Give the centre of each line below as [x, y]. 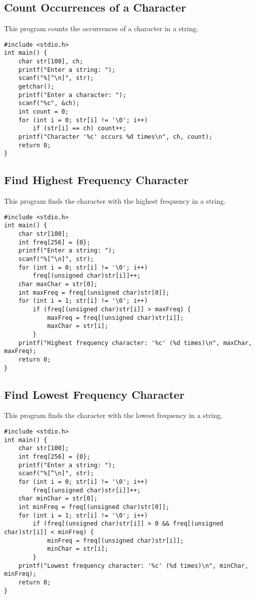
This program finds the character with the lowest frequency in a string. [113, 415]
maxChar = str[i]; [78, 326]
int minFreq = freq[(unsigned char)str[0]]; [94, 507]
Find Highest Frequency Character [96, 180]
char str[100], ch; [51, 62]
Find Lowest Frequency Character [94, 394]
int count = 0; [43, 112]
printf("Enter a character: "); [72, 95]
